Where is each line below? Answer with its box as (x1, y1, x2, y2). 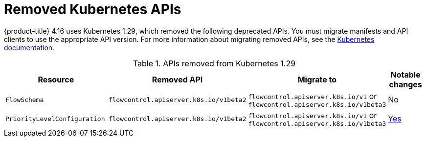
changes (389, 79, 422, 89)
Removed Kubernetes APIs (4, 1, 181, 18)
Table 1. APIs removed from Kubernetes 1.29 (133, 58, 296, 68)
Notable (390, 69, 421, 80)
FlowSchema (5, 96, 44, 103)
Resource (38, 74, 74, 84)
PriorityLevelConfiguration (5, 115, 105, 122)
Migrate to (297, 74, 337, 84)
